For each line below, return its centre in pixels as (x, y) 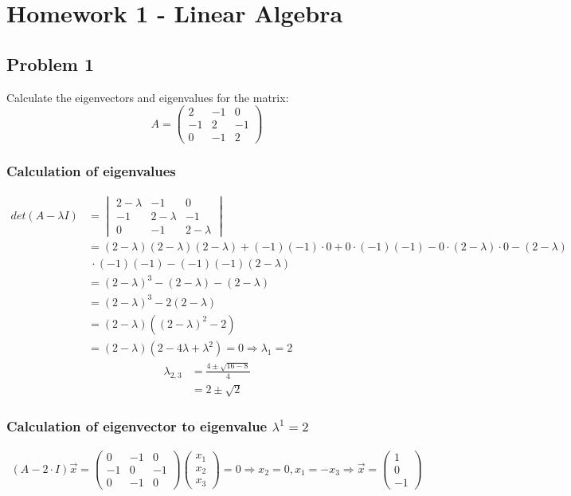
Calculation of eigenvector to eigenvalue (137, 426)
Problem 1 (50, 63)
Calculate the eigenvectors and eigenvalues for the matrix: (148, 97)
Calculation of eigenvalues (91, 171)
